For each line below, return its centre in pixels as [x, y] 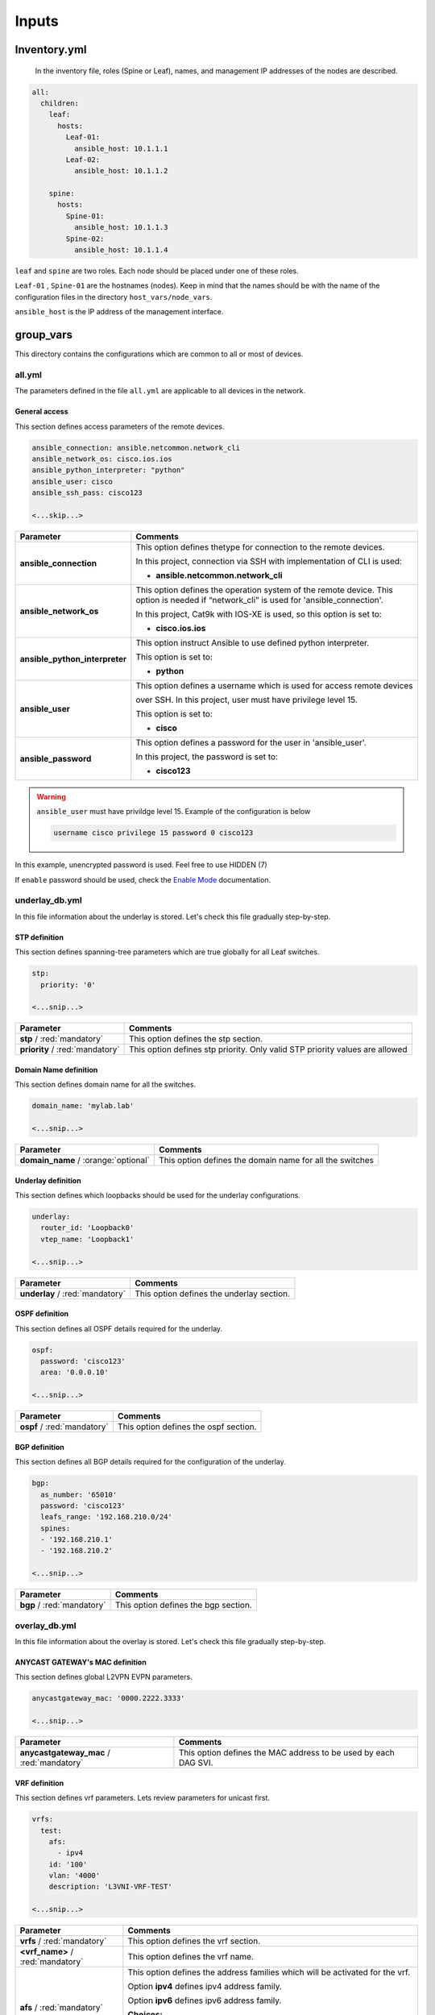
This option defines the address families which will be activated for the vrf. [269, 1972]
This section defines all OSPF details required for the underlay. [119, 1328]
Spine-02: [85, 239]
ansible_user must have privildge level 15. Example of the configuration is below [174, 812]
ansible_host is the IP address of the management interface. [119, 312]
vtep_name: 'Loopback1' [87, 1239]
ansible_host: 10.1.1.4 [121, 250]
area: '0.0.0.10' [75, 1373]
